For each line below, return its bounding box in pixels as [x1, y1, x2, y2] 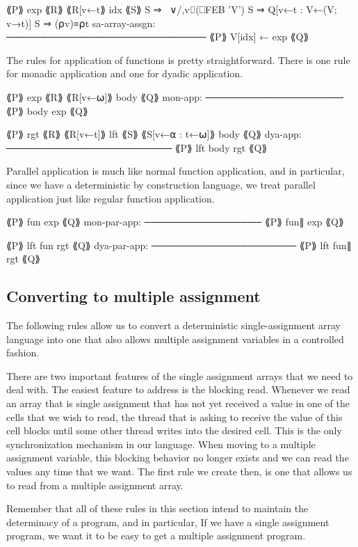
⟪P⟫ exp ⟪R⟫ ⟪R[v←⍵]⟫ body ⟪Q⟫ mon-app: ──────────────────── [6, 89, 343, 104]
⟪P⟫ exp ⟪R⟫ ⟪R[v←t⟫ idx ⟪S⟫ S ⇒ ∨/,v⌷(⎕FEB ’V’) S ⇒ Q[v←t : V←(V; [6, 2, 337, 16]
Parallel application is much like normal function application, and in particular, [6, 164, 345, 178]
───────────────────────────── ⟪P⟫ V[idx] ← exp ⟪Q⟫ [6, 29, 309, 44]
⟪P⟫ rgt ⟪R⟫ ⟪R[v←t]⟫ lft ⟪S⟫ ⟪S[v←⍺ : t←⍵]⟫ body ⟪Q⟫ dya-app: [6, 127, 302, 141]
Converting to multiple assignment [6, 285, 261, 307]
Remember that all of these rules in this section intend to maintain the [6, 501, 309, 516]
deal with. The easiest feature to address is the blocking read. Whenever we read [6, 382, 350, 397]
